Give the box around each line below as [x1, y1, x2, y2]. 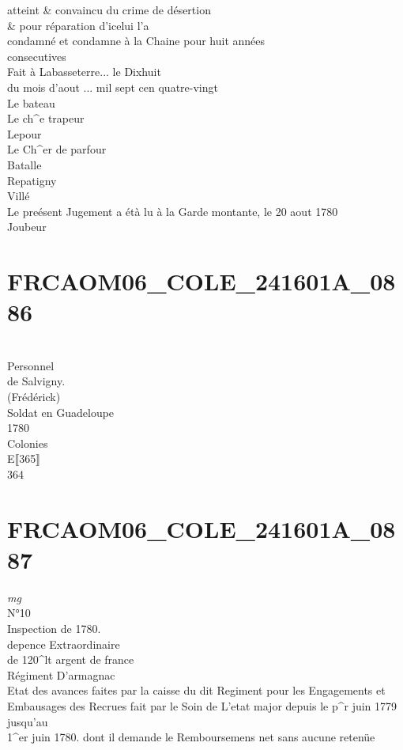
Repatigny [7, 172, 57, 188]
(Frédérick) [7, 388, 61, 404]
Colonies [7, 434, 48, 451]
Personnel [7, 357, 55, 373]
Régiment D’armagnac [7, 666, 115, 683]
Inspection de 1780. [7, 620, 101, 637]
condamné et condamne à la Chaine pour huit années [7, 32, 266, 49]
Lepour [7, 125, 42, 142]
